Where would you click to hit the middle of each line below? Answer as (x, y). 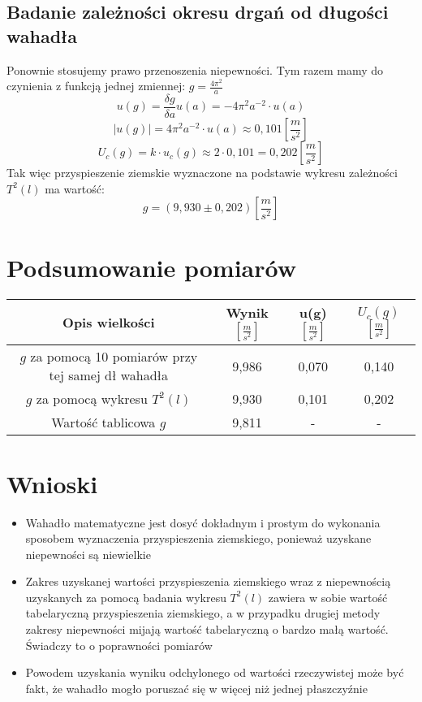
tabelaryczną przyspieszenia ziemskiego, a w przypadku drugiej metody (203, 613)
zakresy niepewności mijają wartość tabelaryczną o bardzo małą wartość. (207, 629)
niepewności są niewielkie (88, 554)
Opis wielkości (109, 323)
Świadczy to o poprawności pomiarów (119, 645)
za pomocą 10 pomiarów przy (114, 357)
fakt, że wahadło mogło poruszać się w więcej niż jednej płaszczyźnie (196, 688)
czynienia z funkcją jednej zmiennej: (96, 86)
